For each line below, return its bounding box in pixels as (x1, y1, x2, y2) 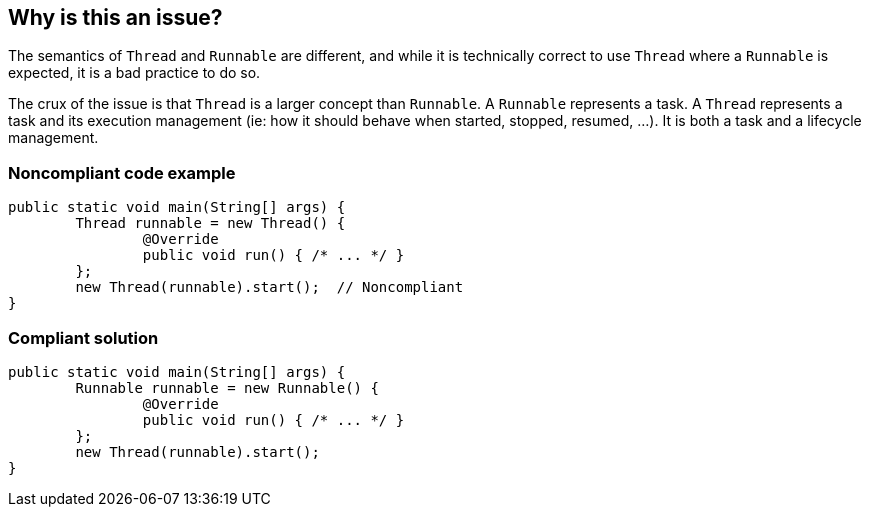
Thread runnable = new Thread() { (75, 215, 346, 232)
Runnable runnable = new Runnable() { (75, 379, 379, 396)
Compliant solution (8, 327, 159, 348)
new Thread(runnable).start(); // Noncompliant (75, 279, 464, 296)
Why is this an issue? (8, 5, 223, 30)
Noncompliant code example (8, 162, 236, 183)
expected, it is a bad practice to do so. (8, 64, 261, 82)
